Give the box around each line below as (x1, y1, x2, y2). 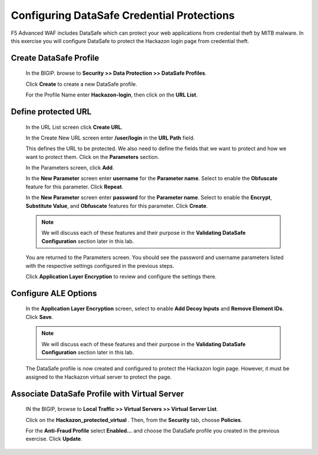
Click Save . (25, 313, 54, 320)
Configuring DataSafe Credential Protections (11, 9, 235, 22)
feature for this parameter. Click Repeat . (25, 183, 124, 190)
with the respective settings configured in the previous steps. (25, 262, 174, 269)
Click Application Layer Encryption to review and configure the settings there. (25, 273, 217, 280)
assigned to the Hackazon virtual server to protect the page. (25, 373, 172, 380)
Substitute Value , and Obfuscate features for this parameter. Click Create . (25, 202, 208, 209)
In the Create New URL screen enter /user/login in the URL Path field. (25, 134, 195, 141)
